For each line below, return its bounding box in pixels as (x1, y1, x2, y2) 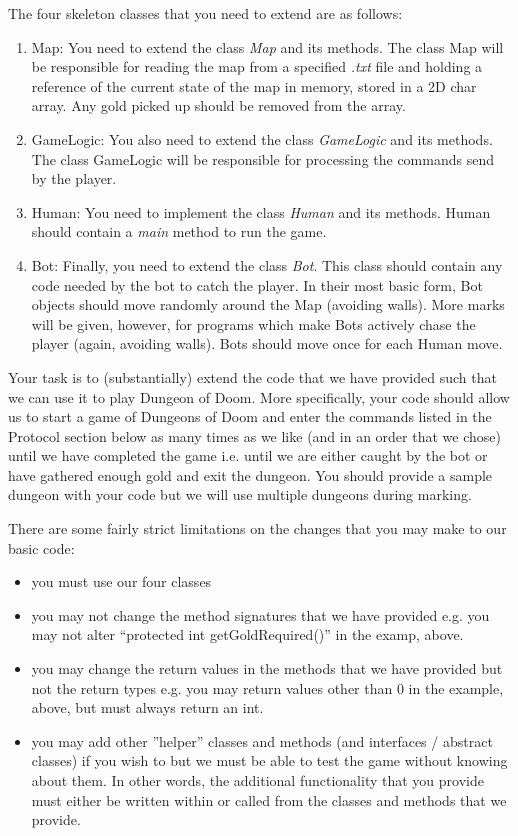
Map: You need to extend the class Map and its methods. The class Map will (31, 36, 504, 57)
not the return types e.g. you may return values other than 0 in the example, (31, 677, 504, 698)
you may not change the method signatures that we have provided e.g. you (31, 604, 490, 625)
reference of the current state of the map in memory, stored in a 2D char (31, 75, 477, 96)
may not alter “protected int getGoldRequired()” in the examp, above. (31, 624, 464, 645)
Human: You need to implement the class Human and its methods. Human (31, 201, 491, 222)
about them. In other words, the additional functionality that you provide (31, 770, 484, 790)
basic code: (8, 537, 75, 558)
